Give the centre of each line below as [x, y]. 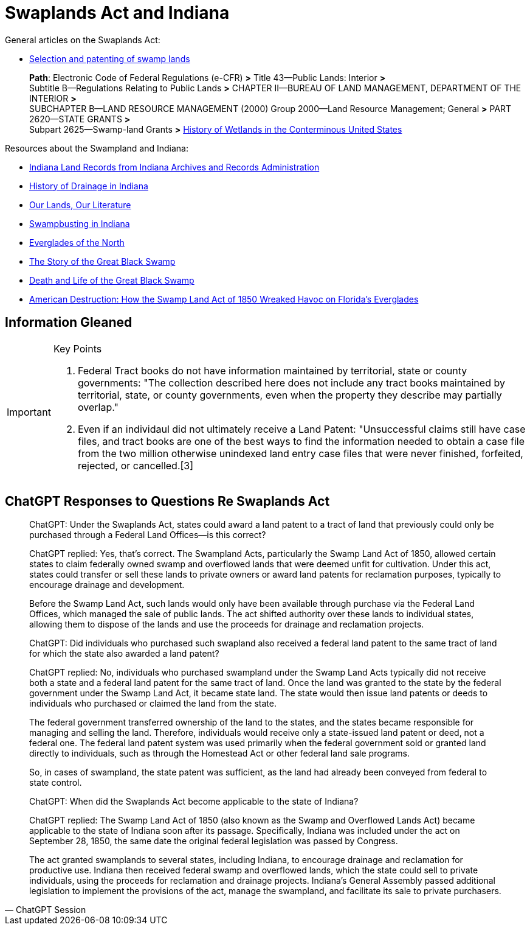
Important [29, 412]
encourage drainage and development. [107, 585]
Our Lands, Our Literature [80, 205]
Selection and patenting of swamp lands [110, 58]
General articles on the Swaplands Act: [83, 40]
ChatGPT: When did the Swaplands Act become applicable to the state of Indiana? [194, 802]
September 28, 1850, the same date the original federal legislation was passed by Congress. [214, 841]
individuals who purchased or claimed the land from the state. [153, 704]
